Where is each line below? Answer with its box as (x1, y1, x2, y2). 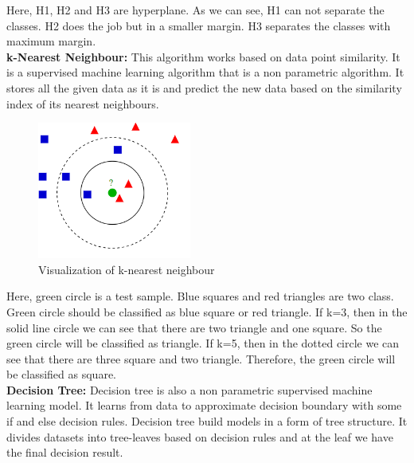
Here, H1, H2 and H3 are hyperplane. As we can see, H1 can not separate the (6, 2, 385, 18)
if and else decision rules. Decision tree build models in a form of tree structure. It (6, 413, 408, 430)
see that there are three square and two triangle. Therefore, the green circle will (6, 350, 396, 367)
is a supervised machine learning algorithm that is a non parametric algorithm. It (6, 64, 404, 80)
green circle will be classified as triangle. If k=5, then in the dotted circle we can (6, 335, 400, 351)
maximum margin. (6, 33, 96, 49)
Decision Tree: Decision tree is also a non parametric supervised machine (6, 381, 373, 398)
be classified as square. (6, 366, 116, 383)
